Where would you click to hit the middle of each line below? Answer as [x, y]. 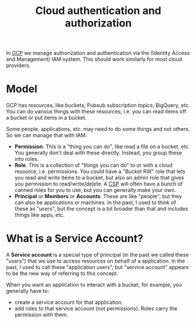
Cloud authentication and [98, 11]
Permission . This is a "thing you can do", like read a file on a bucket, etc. [102, 147]
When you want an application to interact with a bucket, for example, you [94, 285]
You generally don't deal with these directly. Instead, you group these [98, 153]
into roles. [27, 159]
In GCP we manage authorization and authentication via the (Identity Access [98, 53]
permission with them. [41, 315]
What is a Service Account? [75, 239]
